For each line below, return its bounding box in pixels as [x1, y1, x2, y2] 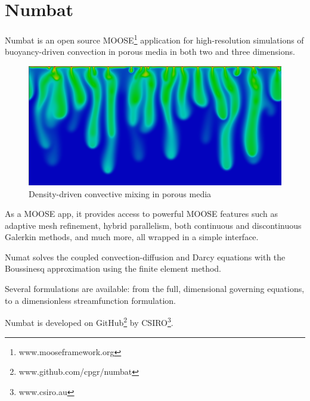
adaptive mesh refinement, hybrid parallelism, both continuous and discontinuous [5, 219, 302, 231]
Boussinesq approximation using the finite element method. [5, 262, 221, 275]
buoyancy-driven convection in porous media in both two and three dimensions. [5, 45, 295, 58]
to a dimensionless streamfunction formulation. [5, 294, 176, 306]
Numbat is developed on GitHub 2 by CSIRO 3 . [5, 315, 173, 328]
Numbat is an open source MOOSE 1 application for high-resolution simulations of [5, 32, 304, 46]
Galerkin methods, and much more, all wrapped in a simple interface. [5, 231, 259, 243]
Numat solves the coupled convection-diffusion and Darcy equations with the [5, 250, 286, 263]
